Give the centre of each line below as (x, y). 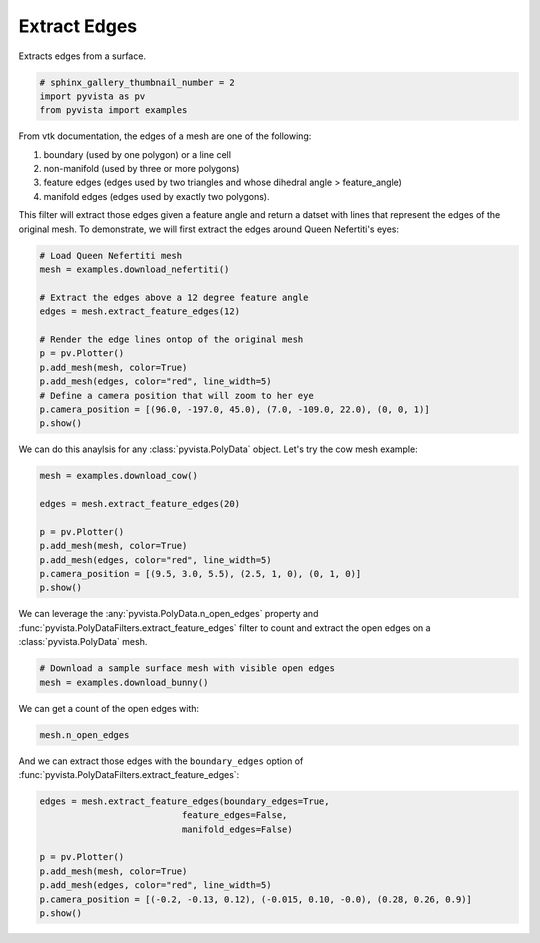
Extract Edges (78, 26)
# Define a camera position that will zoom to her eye (176, 395)
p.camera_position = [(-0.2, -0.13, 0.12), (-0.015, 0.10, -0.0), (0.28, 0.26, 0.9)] (255, 899)
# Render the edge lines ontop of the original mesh (171, 339)
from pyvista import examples (113, 110)
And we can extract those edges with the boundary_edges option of (161, 761)
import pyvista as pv (92, 96)
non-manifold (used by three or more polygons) (141, 169)
